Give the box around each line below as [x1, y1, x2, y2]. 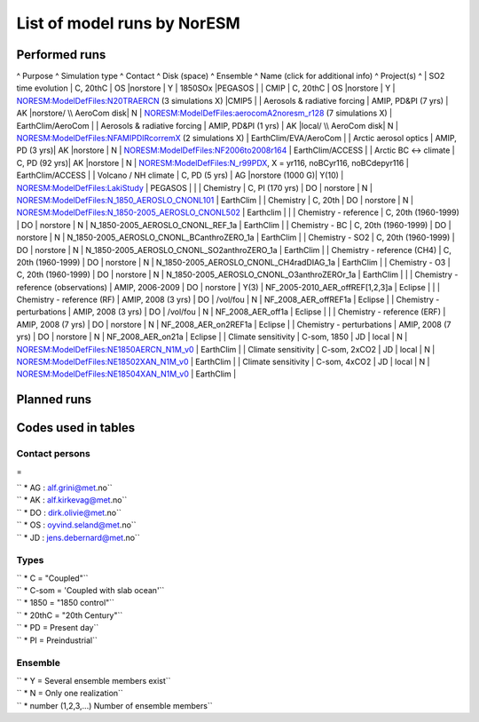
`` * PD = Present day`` [16, 623, 99, 633]
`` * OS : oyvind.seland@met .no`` [16, 520, 137, 530]
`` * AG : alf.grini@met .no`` [16, 482, 113, 493]
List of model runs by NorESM [16, 13, 241, 33]
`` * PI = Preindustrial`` [16, 635, 98, 646]
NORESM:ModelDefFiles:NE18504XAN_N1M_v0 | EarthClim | [16, 369, 237, 379]
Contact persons [16, 448, 90, 460]
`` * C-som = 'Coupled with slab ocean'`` [16, 585, 165, 596]
